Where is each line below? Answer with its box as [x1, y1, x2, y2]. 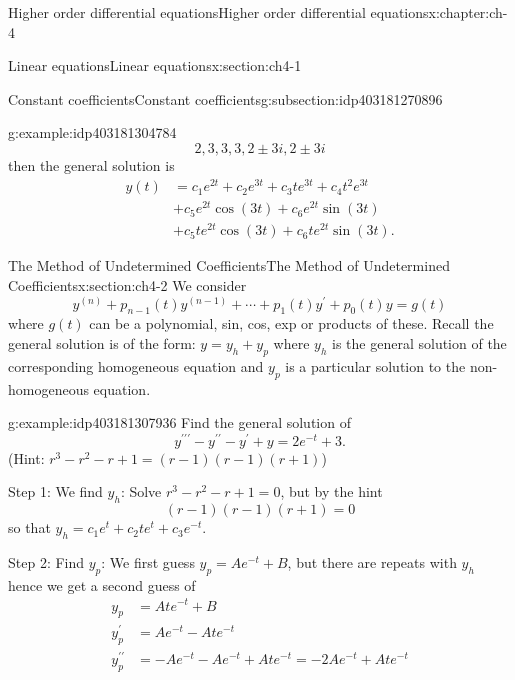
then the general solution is [8, 154, 175, 175]
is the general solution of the [332, 332, 507, 353]
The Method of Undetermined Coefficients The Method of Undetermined [8, 255, 450, 276]
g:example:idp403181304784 [8, 122, 177, 143]
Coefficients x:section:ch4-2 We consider [8, 274, 247, 295]
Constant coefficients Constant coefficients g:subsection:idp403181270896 [8, 88, 443, 109]
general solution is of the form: [8, 332, 196, 353]
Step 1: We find [8, 481, 103, 502]
